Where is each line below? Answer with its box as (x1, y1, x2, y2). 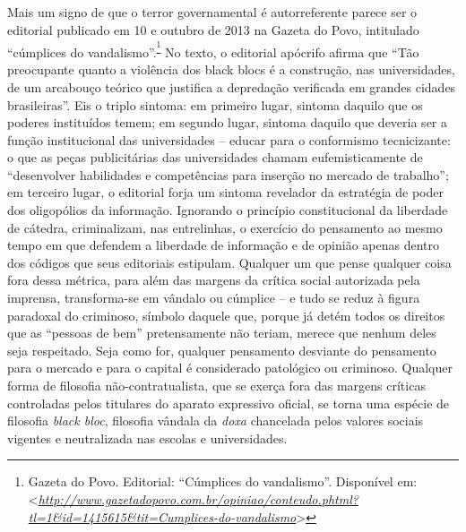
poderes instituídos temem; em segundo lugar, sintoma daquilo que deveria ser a (7, 113, 447, 132)
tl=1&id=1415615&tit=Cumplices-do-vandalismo (28, 507, 297, 526)
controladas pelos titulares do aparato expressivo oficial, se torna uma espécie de (7, 393, 450, 412)
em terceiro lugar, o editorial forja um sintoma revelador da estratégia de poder (7, 183, 444, 202)
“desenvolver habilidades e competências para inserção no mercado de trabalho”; (7, 165, 449, 184)
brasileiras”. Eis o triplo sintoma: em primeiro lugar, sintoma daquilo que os (7, 95, 423, 114)
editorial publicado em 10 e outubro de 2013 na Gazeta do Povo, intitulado (7, 20, 419, 39)
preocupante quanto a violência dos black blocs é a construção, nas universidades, (7, 60, 455, 79)
